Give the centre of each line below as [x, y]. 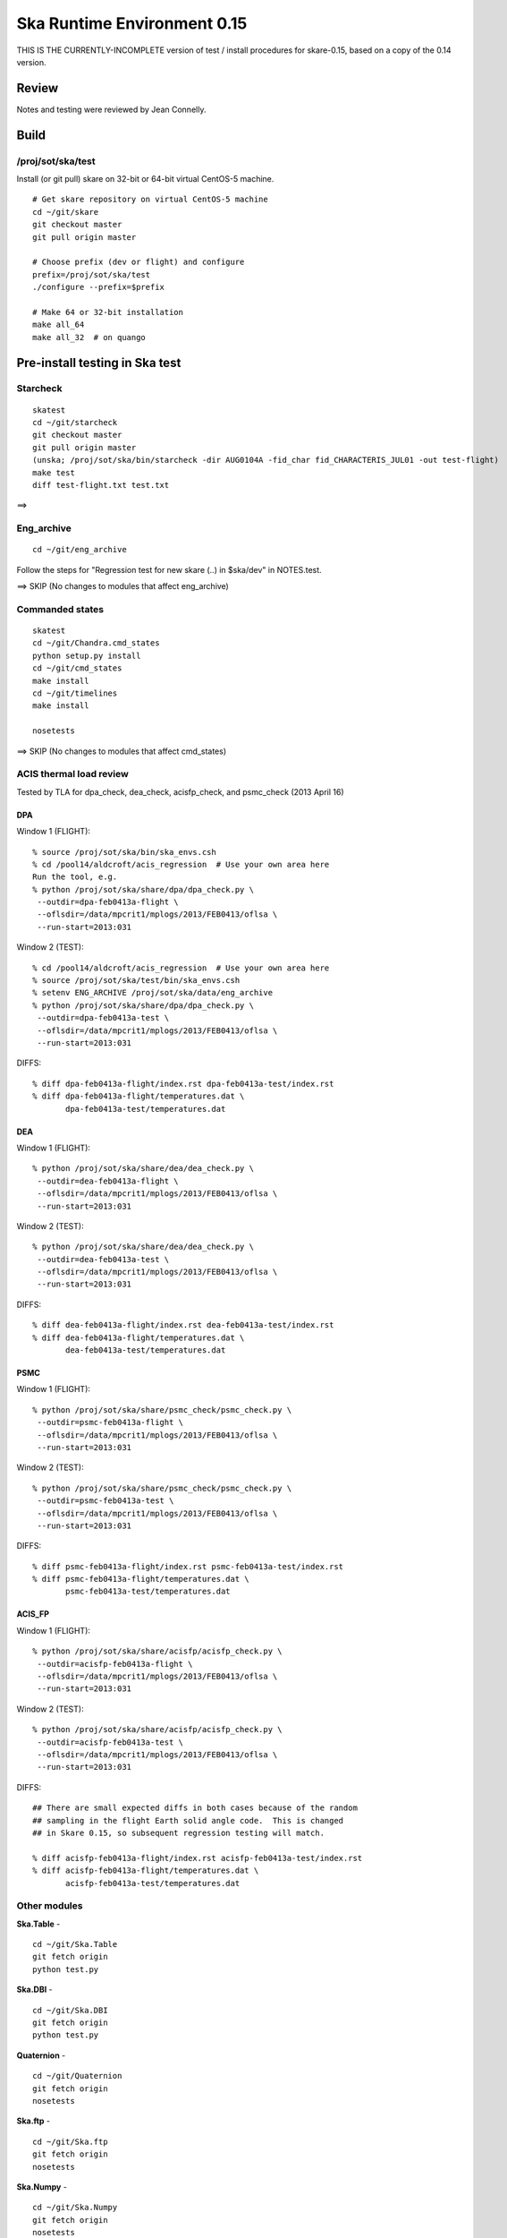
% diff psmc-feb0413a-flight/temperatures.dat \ [141, 1579]
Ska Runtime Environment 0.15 [132, 23]
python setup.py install [87, 655]
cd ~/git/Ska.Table [75, 1944]
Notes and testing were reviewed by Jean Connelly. [111, 109]
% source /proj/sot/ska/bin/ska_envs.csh [124, 852]
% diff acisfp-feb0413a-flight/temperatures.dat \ [146, 1871]
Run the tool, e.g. [75, 877]
